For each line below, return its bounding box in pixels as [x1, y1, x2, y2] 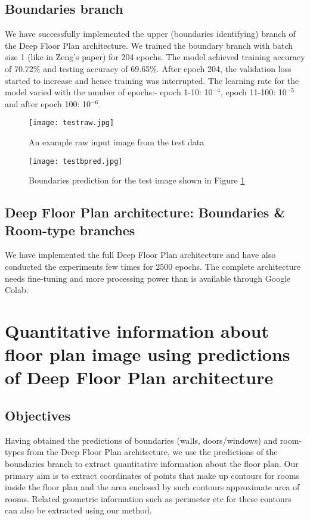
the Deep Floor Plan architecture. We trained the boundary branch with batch [5, 39, 293, 51]
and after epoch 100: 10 [5, 97, 91, 110]
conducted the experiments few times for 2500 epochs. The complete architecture [5, 260, 301, 273]
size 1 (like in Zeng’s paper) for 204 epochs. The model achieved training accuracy [5, 51, 305, 63]
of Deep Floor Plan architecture [5, 365, 274, 390]
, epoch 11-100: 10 [220, 86, 287, 98]
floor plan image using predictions [5, 342, 290, 366]
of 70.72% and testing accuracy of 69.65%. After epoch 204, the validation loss [5, 62, 292, 74]
